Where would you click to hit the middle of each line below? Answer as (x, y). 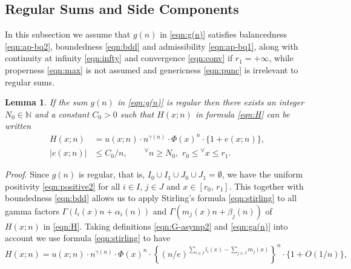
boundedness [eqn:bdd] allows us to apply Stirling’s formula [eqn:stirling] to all (151, 198)
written (18, 126)
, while (281, 58)
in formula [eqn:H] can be (242, 114)
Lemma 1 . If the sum (46, 102)
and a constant (62, 114)
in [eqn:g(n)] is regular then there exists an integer (211, 102)
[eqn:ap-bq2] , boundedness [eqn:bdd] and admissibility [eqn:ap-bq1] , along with (152, 46)
